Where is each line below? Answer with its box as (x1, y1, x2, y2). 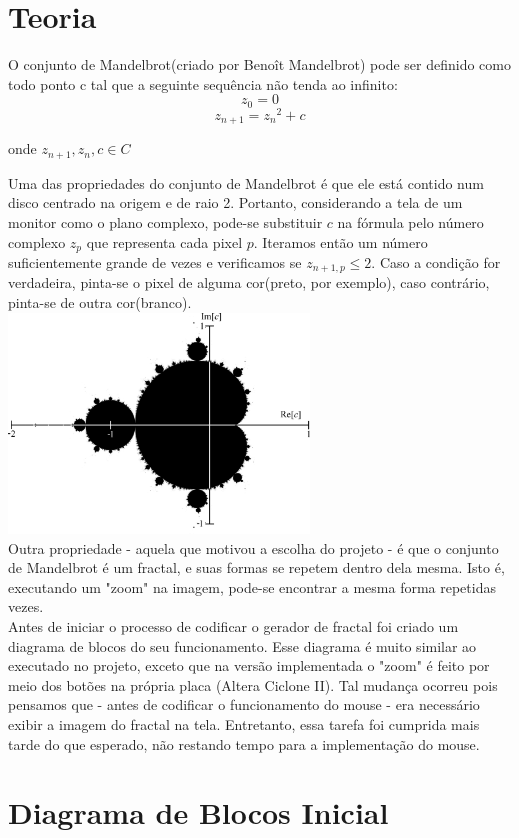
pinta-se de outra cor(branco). (8, 292, 192, 313)
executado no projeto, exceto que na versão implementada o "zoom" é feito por (8, 655, 490, 676)
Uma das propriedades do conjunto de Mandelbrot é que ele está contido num (8, 172, 484, 193)
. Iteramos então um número (253, 231, 428, 252)
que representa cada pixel (86, 231, 243, 252)
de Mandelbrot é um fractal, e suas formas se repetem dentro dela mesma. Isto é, (8, 557, 505, 578)
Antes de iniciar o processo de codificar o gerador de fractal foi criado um (8, 616, 459, 637)
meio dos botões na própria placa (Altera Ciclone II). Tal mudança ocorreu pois (8, 674, 498, 695)
